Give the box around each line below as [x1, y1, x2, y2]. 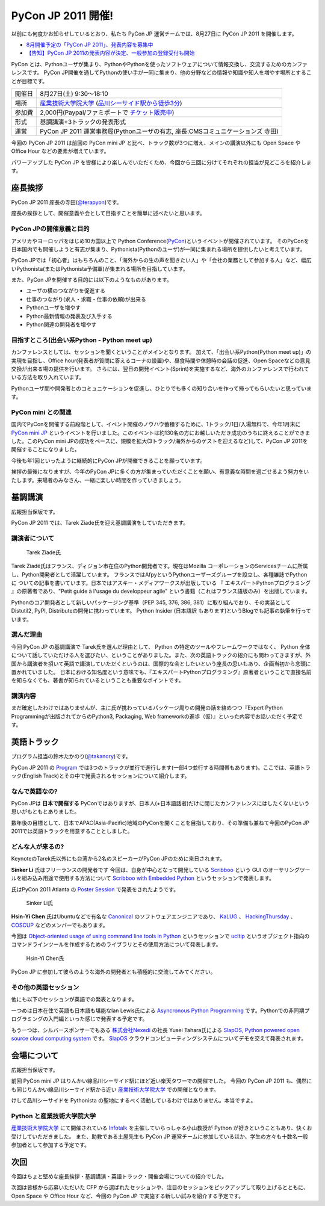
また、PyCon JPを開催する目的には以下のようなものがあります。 [11, 276, 173, 283]
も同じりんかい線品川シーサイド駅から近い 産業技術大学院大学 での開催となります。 [11, 1086, 219, 1093]
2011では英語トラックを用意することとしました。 [11, 827, 133, 835]
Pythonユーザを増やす [26, 304, 81, 311]
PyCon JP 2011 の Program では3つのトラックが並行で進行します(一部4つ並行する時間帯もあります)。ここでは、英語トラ [11, 764, 311, 771]
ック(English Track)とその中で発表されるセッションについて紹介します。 [11, 772, 190, 779]
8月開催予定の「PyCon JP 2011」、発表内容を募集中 [26, 41, 153, 48]
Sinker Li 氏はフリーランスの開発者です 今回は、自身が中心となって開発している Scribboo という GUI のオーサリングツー [11, 866, 311, 873]
